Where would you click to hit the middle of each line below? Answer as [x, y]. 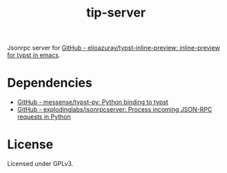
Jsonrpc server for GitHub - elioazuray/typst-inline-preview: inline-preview [114, 48]
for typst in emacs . [34, 55]
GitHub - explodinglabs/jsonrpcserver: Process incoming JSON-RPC [115, 110]
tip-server [116, 13]
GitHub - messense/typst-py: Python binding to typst [93, 102]
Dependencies [50, 83]
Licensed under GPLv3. [40, 164]
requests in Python [44, 117]
